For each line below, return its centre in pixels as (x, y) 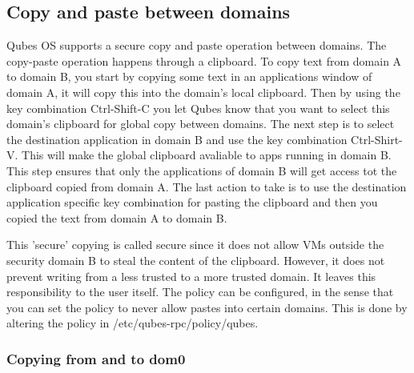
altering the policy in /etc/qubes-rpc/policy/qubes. (133, 323)
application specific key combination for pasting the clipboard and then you (192, 202)
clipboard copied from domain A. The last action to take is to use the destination (207, 186)
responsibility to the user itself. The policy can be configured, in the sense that (200, 292)
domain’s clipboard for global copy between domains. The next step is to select (201, 124)
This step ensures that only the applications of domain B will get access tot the (202, 170)
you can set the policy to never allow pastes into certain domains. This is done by (207, 307)
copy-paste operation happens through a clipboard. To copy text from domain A (204, 60)
